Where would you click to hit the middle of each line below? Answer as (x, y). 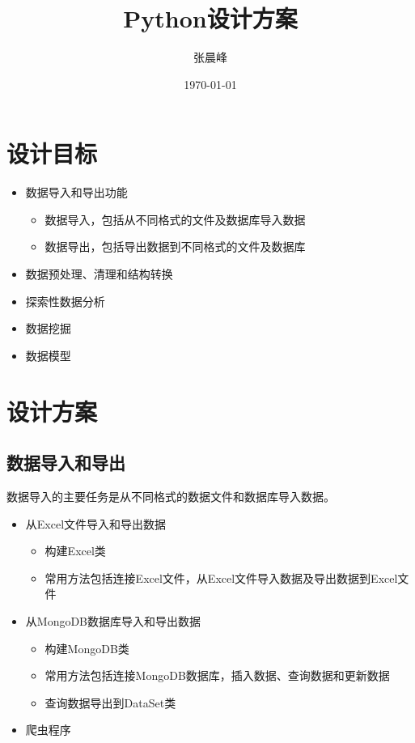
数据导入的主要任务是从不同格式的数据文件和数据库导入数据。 (171, 496)
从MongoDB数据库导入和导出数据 (113, 620)
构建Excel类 (75, 551)
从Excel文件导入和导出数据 (96, 523)
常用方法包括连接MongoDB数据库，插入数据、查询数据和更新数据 (217, 675)
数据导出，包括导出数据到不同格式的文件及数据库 (175, 246)
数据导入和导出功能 (76, 192)
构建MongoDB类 (87, 648)
